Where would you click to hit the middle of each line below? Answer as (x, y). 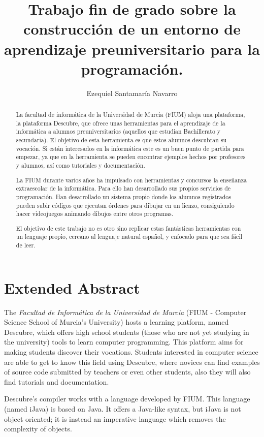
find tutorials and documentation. (57, 381)
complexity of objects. (38, 429)
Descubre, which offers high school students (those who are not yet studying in (127, 332)
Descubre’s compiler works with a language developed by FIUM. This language (127, 399)
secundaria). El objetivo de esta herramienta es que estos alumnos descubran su (121, 140)
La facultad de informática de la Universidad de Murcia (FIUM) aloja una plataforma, (130, 115)
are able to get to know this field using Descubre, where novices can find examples (132, 362)
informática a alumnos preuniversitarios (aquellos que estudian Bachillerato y (118, 131)
